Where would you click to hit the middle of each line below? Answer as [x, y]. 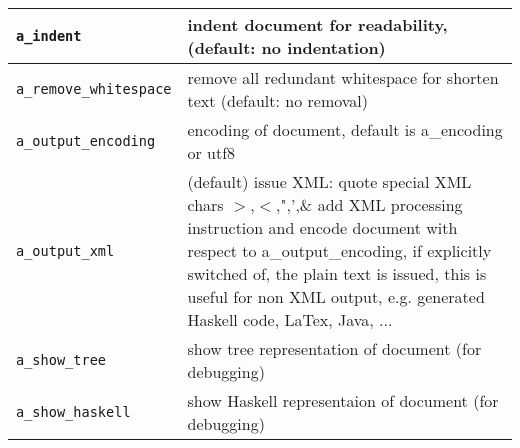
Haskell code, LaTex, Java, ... [290, 319]
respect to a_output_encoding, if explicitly [339, 250]
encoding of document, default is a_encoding [345, 129]
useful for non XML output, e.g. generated [336, 296]
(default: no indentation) [286, 47]
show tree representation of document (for [334, 348]
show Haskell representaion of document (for [343, 400]
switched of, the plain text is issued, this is [337, 273]
